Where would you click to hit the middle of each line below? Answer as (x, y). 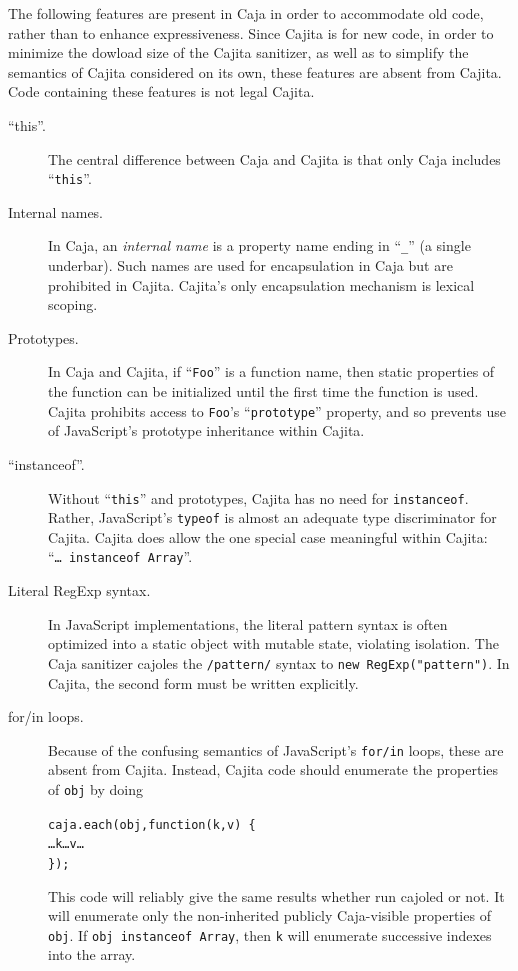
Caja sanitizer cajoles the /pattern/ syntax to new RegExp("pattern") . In (279, 662)
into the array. (92, 954)
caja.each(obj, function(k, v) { (152, 824)
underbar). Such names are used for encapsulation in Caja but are (250, 265)
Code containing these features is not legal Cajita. (161, 91)
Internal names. (56, 211)
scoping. (73, 304)
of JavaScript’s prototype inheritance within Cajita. (206, 430)
